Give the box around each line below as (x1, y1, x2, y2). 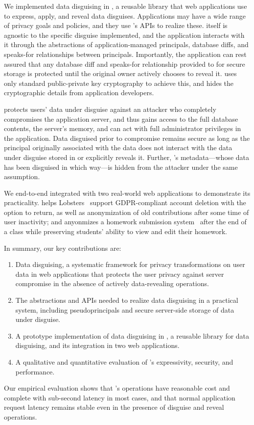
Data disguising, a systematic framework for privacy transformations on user (15, 259, 245, 269)
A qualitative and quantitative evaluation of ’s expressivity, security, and (15, 357, 233, 367)
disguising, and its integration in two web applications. (15, 340, 180, 350)
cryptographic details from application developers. (4, 87, 154, 98)
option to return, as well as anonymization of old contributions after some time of (4, 207, 249, 217)
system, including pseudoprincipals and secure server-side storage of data (15, 304, 234, 315)
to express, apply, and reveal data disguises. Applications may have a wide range (4, 10, 246, 21)
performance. (15, 366, 55, 376)
